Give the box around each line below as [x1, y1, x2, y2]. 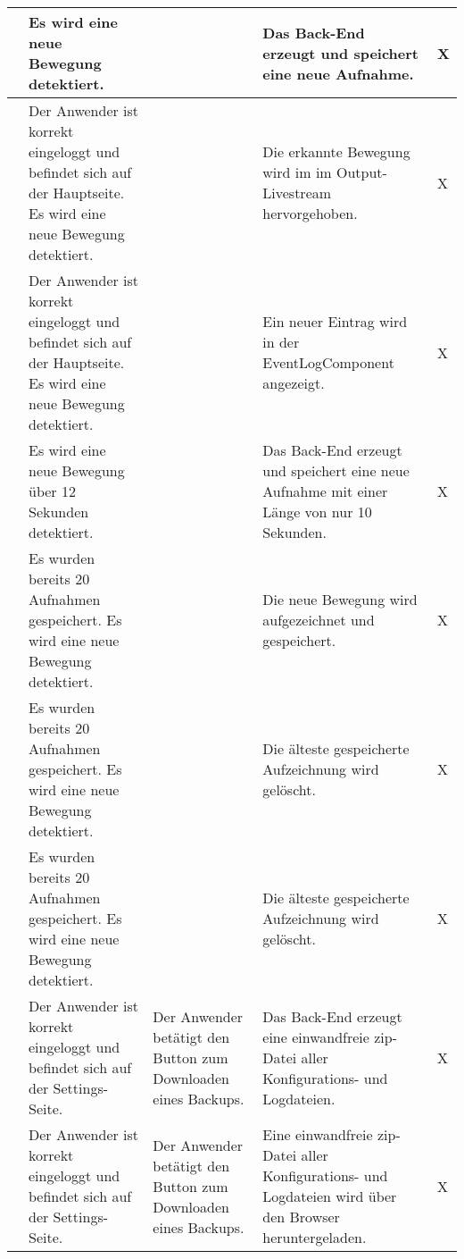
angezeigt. [262, 373, 325, 393]
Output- [336, 162, 387, 182]
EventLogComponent [262, 352, 394, 373]
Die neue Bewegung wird [262, 589, 418, 609]
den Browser [262, 1206, 340, 1227]
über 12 [29, 481, 76, 501]
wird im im [262, 162, 332, 182]
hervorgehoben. [262, 203, 358, 223]
